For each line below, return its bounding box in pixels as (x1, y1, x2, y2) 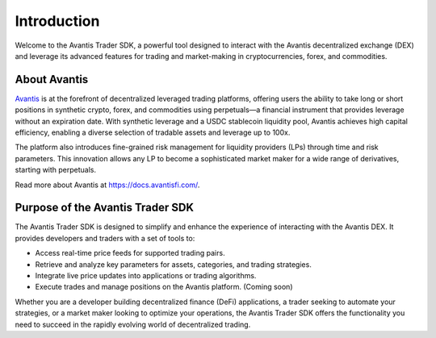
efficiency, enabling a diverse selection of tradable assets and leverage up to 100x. (15, 127, 291, 137)
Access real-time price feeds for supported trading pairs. (35, 248, 225, 258)
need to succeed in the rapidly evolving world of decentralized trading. (15, 319, 251, 329)
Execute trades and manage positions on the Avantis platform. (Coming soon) (35, 282, 293, 292)
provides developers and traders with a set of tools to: (15, 233, 195, 243)
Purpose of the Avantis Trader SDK (15, 201, 194, 215)
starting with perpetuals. (15, 165, 97, 175)
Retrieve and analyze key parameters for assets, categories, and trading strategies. (35, 259, 312, 269)
